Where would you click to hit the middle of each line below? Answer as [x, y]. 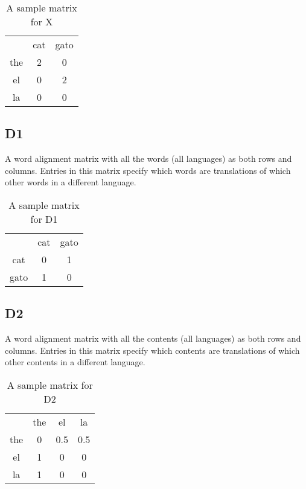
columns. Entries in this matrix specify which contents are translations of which [152, 350]
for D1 [44, 219]
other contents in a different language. [75, 362]
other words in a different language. [71, 182]
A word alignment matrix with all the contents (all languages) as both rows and [153, 338]
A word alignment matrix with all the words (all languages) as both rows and [148, 158]
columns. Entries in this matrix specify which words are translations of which [148, 170]
